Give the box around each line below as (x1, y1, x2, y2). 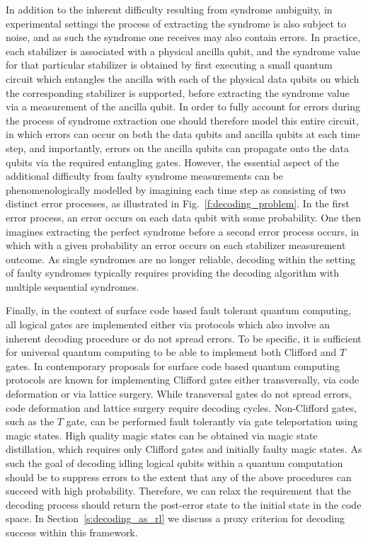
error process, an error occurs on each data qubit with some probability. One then (6, 209, 361, 224)
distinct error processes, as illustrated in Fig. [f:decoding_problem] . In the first (6, 196, 350, 211)
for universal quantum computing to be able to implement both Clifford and (6, 345, 337, 359)
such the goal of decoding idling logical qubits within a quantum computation (6, 456, 343, 470)
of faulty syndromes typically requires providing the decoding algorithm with (6, 265, 340, 280)
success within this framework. (6, 524, 138, 539)
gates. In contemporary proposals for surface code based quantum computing (6, 358, 340, 373)
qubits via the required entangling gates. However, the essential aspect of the (6, 154, 340, 169)
